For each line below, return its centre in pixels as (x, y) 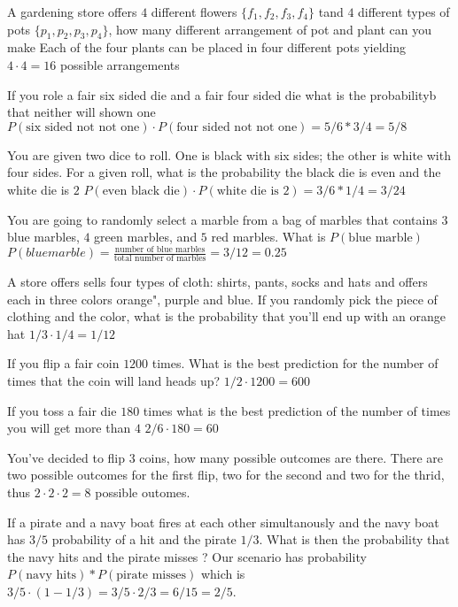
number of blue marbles (160, 249)
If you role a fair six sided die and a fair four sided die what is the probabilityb (222, 94)
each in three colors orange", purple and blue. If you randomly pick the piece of (222, 299)
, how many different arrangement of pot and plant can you (270, 29)
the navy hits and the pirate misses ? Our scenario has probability (187, 556)
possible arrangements (120, 64)
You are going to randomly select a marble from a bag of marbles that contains (222, 219)
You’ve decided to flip (66, 457)
